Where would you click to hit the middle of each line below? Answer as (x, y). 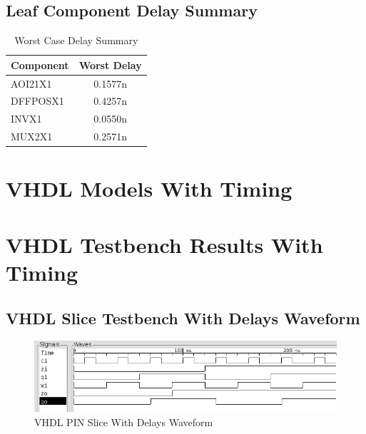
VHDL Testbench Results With (164, 244)
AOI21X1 (31, 83)
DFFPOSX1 (37, 101)
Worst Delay (110, 64)
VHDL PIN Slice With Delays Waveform (124, 422)
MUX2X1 (32, 136)
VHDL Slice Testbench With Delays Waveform (183, 317)
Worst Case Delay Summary (76, 40)
